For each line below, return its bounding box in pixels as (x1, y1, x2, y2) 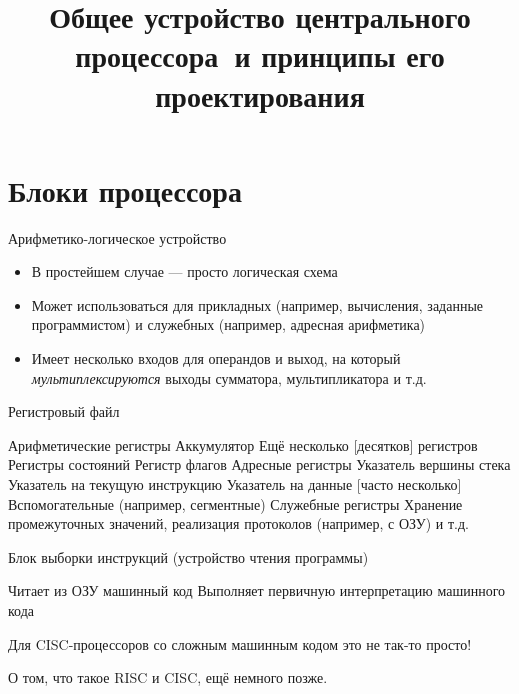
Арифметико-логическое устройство (8, 227, 227, 248)
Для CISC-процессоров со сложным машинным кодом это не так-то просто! (8, 633, 472, 654)
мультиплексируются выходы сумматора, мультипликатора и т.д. (31, 367, 427, 388)
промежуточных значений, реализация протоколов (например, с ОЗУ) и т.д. (8, 513, 469, 534)
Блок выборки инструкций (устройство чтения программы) (8, 546, 369, 567)
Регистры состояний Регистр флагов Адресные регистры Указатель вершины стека (8, 454, 511, 475)
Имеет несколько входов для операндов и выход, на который (31, 348, 401, 369)
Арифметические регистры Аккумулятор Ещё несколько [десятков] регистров (8, 434, 478, 455)
